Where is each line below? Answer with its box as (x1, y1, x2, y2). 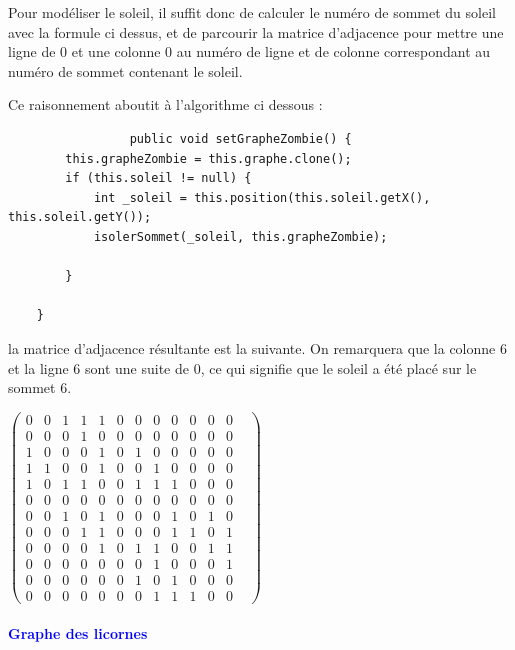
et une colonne (71, 41, 161, 62)
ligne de (8, 41, 56, 62)
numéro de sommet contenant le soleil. (8, 60, 243, 81)
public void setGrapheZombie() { (129, 131, 352, 146)
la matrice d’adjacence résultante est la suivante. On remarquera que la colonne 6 (8, 337, 507, 358)
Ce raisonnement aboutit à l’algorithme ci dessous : (8, 94, 323, 115)
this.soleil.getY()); (8, 210, 152, 225)
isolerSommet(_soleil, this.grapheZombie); (93, 229, 388, 244)
